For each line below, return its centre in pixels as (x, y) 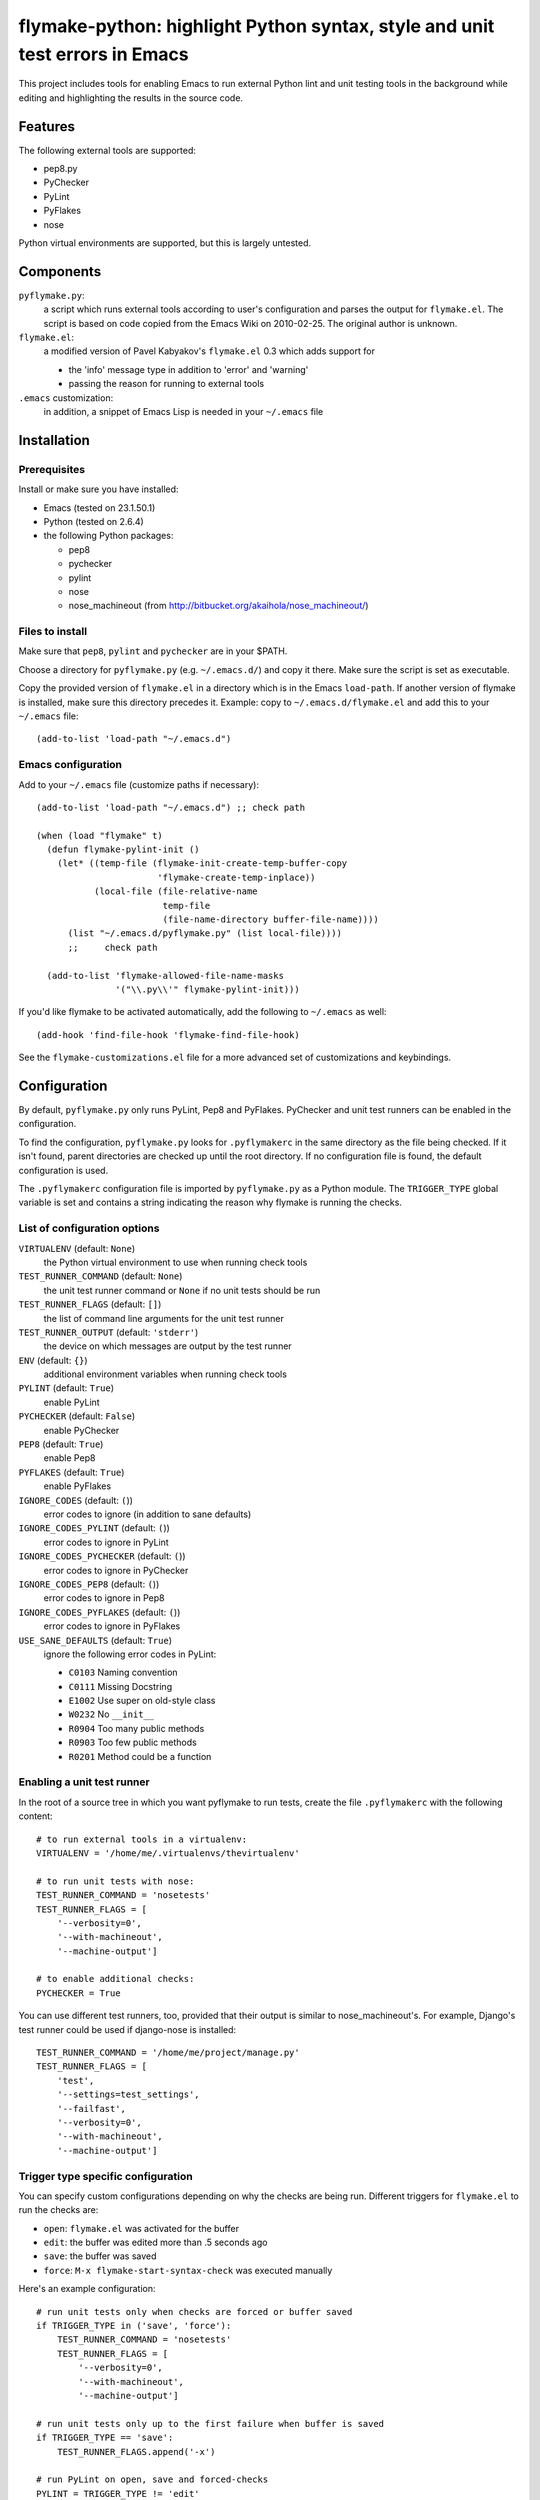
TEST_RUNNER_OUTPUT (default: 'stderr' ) (108, 1332)
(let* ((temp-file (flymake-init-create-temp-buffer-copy (202, 863)
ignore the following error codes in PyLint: (130, 1654)
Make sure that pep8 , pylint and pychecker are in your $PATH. (153, 651)
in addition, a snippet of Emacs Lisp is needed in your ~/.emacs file (183, 412)
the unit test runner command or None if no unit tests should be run (182, 1290)
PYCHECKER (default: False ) (76, 1416)
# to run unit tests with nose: (115, 1881)
